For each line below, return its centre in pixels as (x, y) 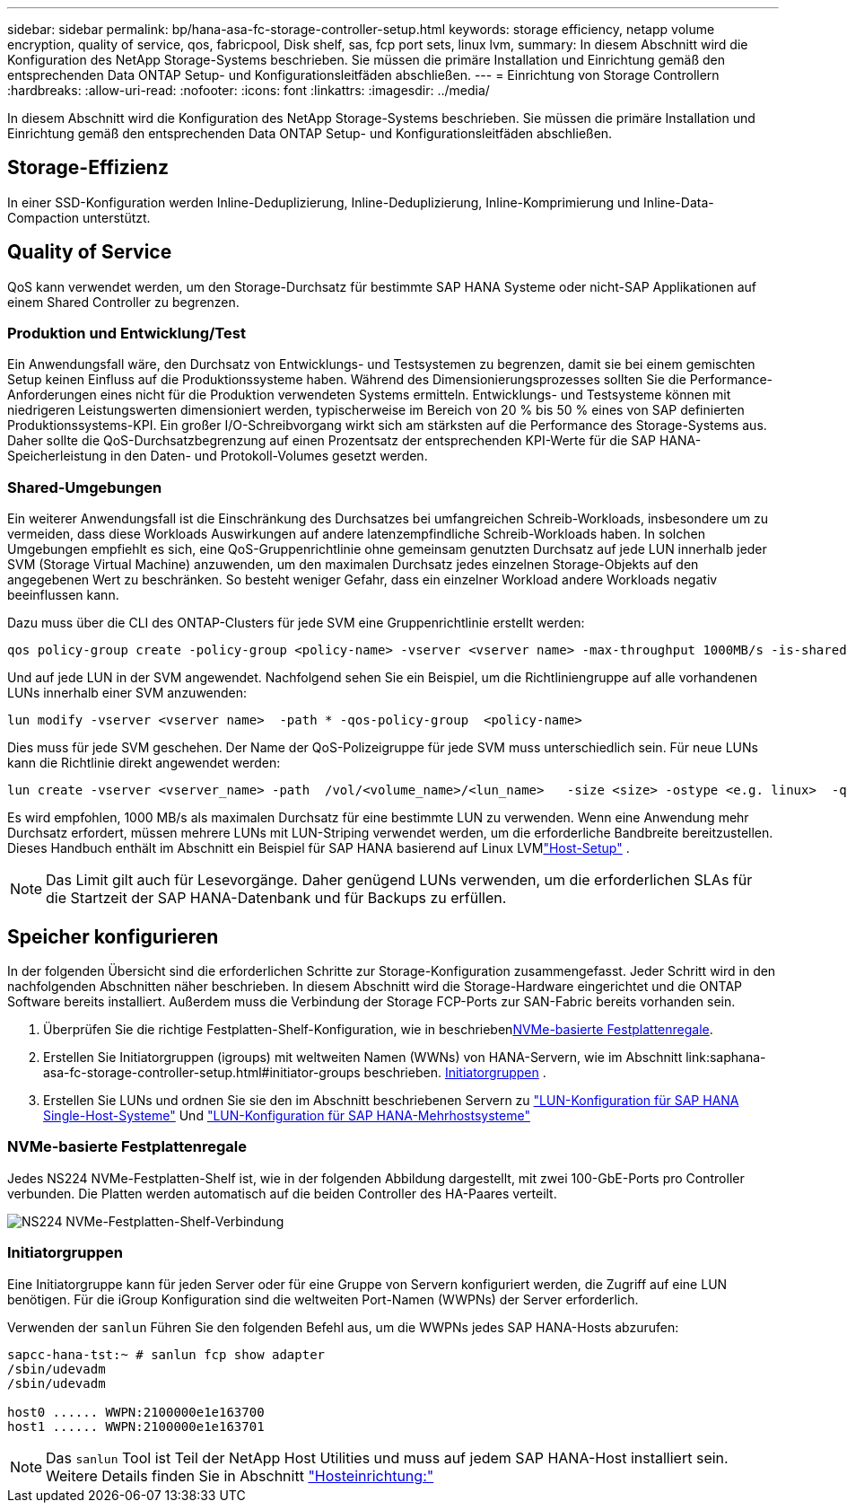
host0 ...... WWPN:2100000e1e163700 (136, 1412)
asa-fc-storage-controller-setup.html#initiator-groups (202, 1073)
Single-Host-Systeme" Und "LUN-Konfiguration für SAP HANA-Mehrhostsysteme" (287, 1116)
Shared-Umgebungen (85, 487)
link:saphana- (726, 1058)
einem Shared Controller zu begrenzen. (123, 302)
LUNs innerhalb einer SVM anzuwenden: (127, 693)
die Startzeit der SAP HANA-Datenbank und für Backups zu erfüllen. (276, 898)
